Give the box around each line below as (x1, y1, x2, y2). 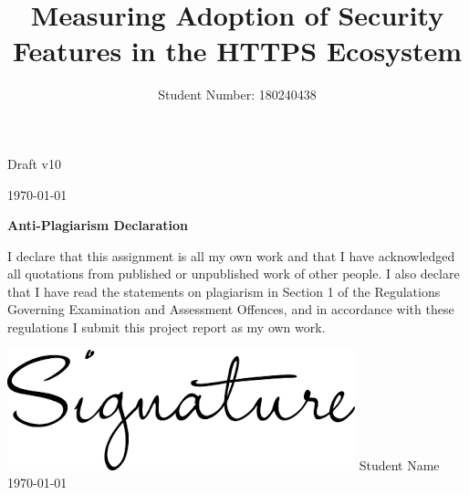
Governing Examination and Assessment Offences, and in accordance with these (7, 300, 454, 319)
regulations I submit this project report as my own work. (7, 318, 326, 337)
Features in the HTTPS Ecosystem (12, 32, 463, 69)
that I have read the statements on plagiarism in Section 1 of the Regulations (7, 281, 441, 300)
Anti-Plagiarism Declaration (7, 216, 188, 235)
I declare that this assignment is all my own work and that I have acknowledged (7, 246, 455, 265)
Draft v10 (7, 153, 61, 173)
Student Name (359, 455, 440, 474)
